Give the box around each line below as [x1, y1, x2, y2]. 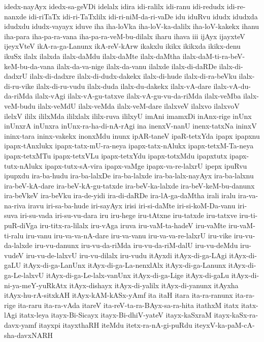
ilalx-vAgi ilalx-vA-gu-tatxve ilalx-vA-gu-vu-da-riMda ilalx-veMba [35, 90, 241, 101]
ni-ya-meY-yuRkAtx [4, 279, 67, 290]
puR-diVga [4, 220, 38, 231]
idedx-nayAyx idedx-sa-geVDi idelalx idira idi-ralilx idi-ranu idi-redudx [4, 1, 225, 11]
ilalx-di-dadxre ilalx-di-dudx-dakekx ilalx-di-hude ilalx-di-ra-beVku [29, 71, 237, 81]
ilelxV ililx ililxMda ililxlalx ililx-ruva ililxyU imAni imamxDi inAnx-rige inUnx [4, 110, 252, 121]
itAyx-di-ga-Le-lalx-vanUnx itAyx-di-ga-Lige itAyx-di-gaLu [46, 270, 229, 281]
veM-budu [4, 100, 36, 111]
